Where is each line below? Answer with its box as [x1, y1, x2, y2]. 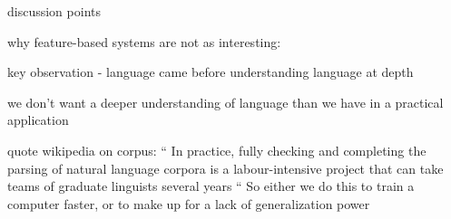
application [7, 110, 69, 129]
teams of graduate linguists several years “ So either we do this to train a [7, 176, 415, 195]
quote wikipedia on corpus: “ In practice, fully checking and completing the [7, 140, 426, 159]
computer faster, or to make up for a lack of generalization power [7, 194, 370, 213]
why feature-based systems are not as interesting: [7, 32, 281, 51]
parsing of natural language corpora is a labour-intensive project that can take [7, 158, 444, 177]
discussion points [7, 2, 101, 20]
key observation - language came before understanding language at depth [7, 62, 414, 81]
